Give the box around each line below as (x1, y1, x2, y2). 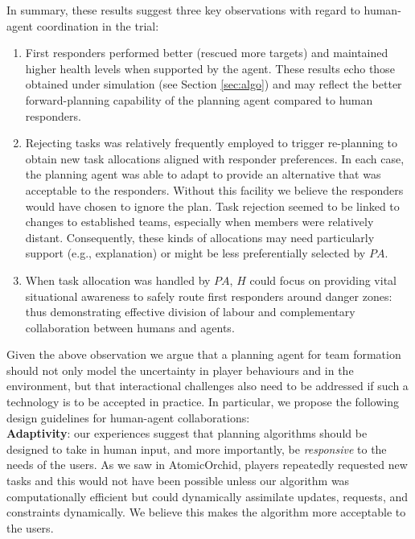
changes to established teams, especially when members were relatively (25, 213, 374, 230)
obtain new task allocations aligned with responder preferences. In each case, (25, 150, 405, 167)
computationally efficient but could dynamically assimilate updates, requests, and (6, 488, 408, 504)
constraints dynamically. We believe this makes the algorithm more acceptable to (6, 504, 406, 520)
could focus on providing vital (249, 271, 397, 288)
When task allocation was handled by (25, 271, 211, 288)
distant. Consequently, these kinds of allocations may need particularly (25, 228, 375, 245)
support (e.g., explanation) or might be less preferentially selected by (25, 245, 366, 261)
